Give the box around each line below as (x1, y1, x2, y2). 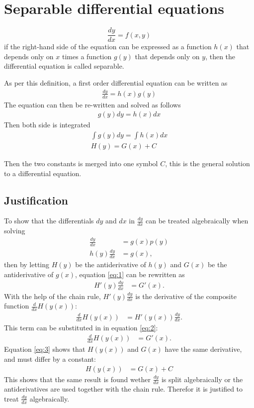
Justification (4, 192, 68, 207)
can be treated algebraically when (146, 215, 249, 226)
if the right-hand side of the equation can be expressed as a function (4, 41, 212, 52)
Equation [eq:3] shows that (4, 344, 85, 354)
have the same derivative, (165, 344, 242, 354)
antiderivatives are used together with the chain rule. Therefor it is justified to (4, 384, 243, 394)
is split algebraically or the (161, 374, 243, 384)
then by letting (4, 259, 50, 270)
